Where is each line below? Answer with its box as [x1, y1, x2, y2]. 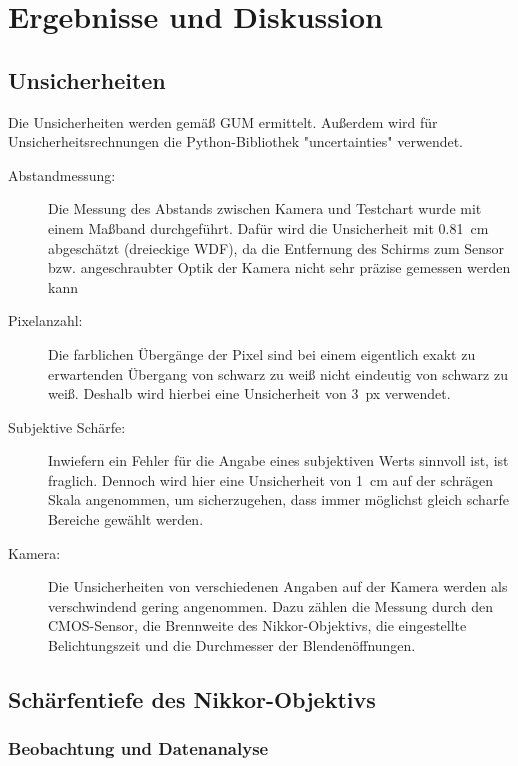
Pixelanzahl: [8, 310, 83, 331]
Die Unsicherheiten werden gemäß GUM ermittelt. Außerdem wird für [8, 111, 438, 132]
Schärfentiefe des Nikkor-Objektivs [8, 684, 376, 715]
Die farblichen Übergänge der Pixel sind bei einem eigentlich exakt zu [48, 343, 476, 364]
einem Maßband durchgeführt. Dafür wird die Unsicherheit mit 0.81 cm [48, 217, 489, 238]
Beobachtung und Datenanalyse [8, 736, 269, 761]
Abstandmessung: [8, 164, 116, 185]
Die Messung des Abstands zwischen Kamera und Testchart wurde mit [48, 198, 482, 219]
